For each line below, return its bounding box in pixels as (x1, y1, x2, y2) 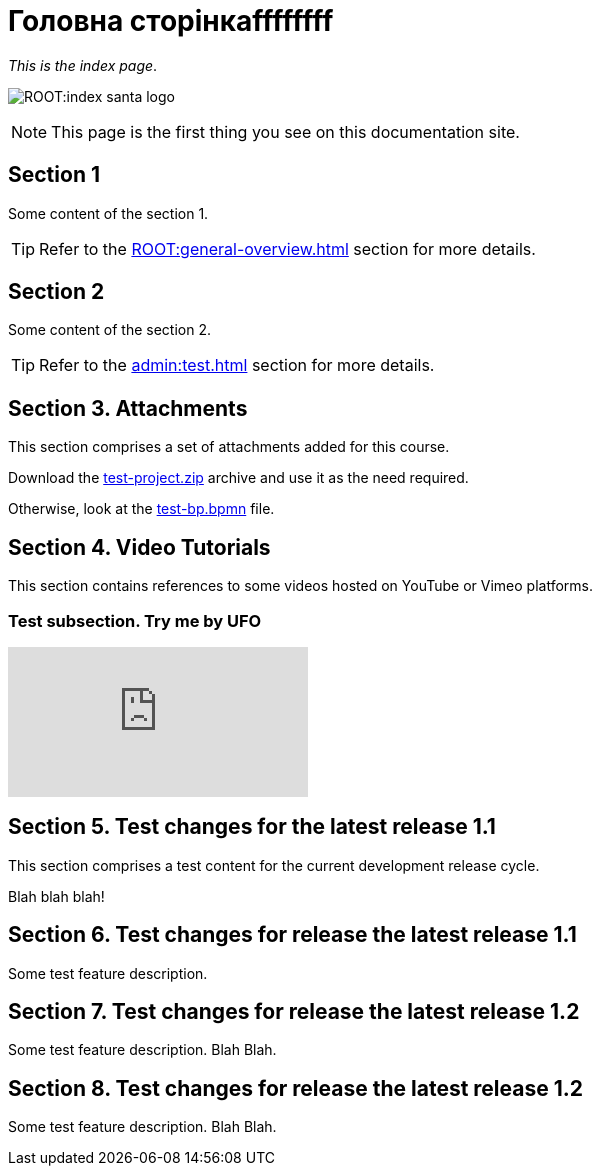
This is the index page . (8, 56, 158, 74)
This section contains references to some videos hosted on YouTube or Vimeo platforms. (8, 577, 593, 595)
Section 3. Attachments (8, 395, 248, 421)
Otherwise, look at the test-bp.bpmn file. (8, 500, 275, 518)
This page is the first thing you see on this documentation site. (51, 121, 520, 142)
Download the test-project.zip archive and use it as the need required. (8, 469, 469, 487)
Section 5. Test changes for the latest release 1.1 (8, 814, 496, 840)
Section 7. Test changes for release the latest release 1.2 (8, 998, 580, 1024)
